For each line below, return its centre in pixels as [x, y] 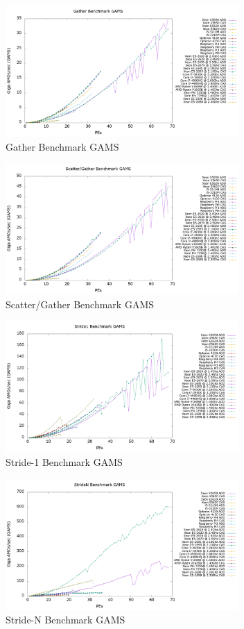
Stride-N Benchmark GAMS [66, 620]
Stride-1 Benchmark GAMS [64, 461]
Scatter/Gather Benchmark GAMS [80, 304]
